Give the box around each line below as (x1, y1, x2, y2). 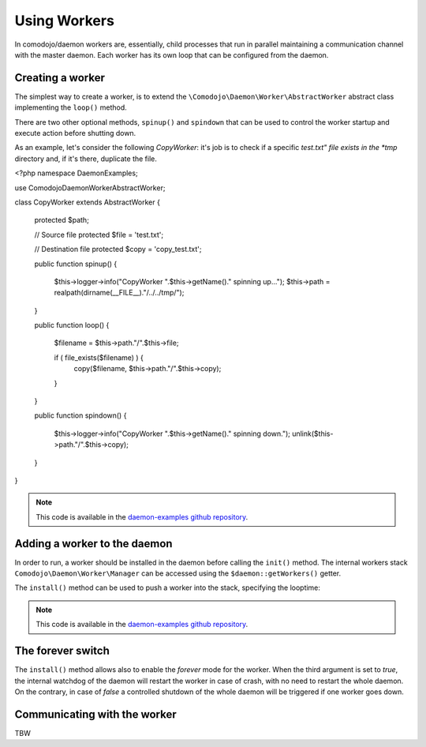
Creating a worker (14, 71, 106, 84)
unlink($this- (292, 429, 334, 438)
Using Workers (14, 12, 114, 29)
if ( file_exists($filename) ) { (54, 352, 144, 362)
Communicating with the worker (14, 708, 177, 721)
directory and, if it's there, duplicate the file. (14, 154, 158, 163)
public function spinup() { (34, 259, 118, 268)
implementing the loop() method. (14, 103, 128, 112)
